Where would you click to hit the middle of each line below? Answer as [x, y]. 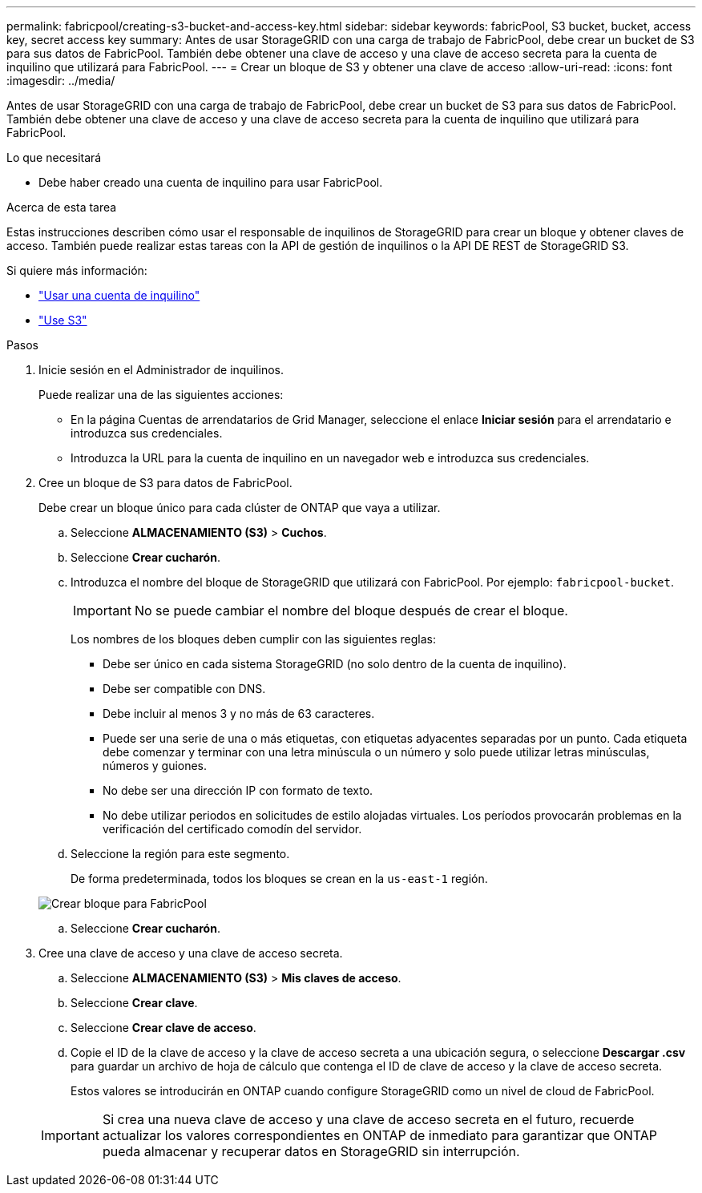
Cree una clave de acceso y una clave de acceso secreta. [191, 953]
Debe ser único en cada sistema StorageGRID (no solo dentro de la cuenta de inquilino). [335, 664]
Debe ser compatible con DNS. [184, 689]
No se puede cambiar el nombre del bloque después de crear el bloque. [351, 611]
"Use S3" [63, 320]
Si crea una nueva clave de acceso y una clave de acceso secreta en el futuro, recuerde [368, 1119]
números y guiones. [155, 766]
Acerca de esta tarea [62, 207]
